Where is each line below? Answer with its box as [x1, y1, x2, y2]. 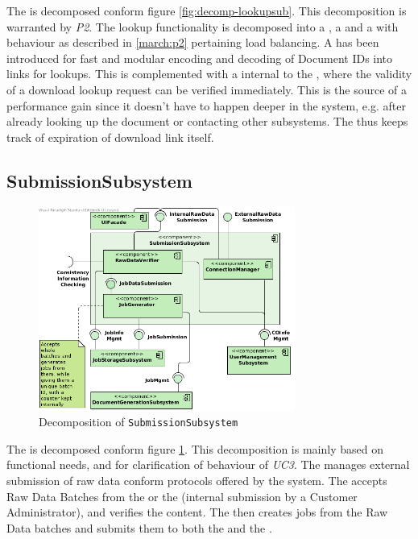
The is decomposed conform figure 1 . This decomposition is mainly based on [6, 440, 383, 457]
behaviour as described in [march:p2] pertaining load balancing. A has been [6, 34, 379, 51]
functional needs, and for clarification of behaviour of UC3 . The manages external [6, 456, 410, 473]
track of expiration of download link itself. [6, 128, 214, 145]
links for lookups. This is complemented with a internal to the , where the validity [6, 65, 412, 82]
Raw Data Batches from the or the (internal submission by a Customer [6, 487, 358, 504]
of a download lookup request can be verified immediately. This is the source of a [6, 81, 408, 97]
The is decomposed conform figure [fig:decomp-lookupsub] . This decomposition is [6, 2, 407, 19]
